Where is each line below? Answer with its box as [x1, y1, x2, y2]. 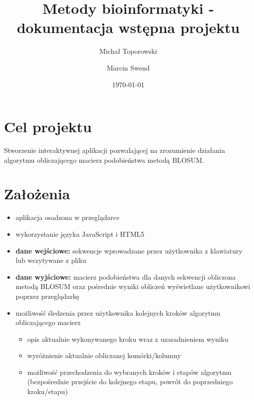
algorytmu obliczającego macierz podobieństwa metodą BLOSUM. [4, 154, 204, 165]
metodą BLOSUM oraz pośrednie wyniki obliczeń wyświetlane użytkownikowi [15, 281, 251, 291]
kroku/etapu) [27, 386, 68, 397]
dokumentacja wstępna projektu [17, 17, 240, 37]
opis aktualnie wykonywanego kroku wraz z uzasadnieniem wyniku [27, 333, 229, 344]
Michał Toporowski [99, 46, 157, 56]
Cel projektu [4, 116, 92, 137]
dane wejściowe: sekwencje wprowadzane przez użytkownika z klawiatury [15, 245, 243, 255]
